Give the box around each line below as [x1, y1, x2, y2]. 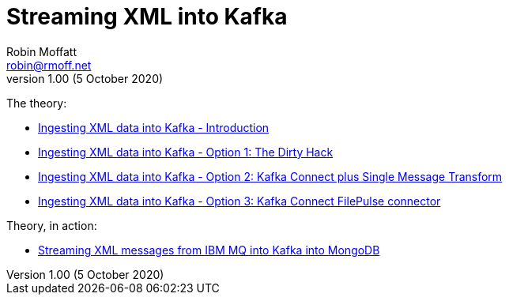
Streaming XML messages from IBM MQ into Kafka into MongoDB [38, 243, 380, 257]
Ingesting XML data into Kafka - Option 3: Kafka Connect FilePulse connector [38, 194, 441, 208]
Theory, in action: [6, 218, 97, 232]
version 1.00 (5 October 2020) [6, 71, 164, 85]
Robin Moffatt [6, 44, 77, 58]
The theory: [6, 96, 67, 110]
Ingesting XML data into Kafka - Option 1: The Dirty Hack [38, 145, 334, 159]
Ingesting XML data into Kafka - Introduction [38, 120, 270, 134]
